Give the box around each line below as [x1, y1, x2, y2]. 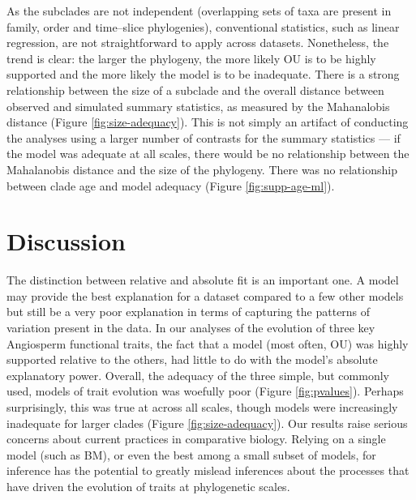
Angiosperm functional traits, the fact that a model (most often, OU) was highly [6, 335, 409, 352]
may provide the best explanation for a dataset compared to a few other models [6, 287, 404, 304]
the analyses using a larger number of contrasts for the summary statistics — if [6, 129, 401, 146]
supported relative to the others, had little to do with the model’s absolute [6, 351, 378, 368]
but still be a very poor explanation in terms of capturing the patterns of [6, 303, 371, 320]
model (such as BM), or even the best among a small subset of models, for [6, 446, 376, 463]
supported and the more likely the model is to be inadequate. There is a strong [6, 66, 400, 83]
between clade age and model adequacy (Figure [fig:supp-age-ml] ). [6, 177, 335, 194]
